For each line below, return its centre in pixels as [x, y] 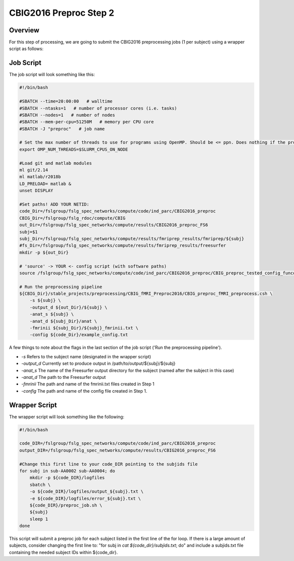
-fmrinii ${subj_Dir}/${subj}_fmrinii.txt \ [84, 328]
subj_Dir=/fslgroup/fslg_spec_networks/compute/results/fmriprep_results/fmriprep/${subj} [132, 239]
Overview [24, 30]
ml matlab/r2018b [40, 177]
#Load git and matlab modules [56, 163]
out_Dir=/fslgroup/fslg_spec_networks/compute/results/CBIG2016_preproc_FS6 [114, 225]
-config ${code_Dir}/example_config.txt [79, 335]
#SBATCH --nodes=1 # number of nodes [67, 115]
